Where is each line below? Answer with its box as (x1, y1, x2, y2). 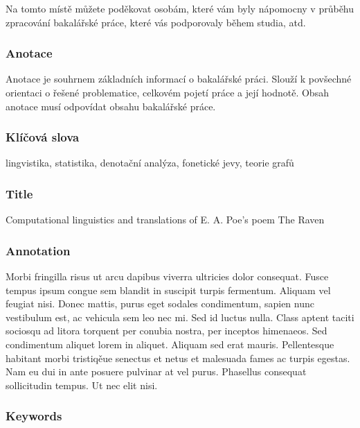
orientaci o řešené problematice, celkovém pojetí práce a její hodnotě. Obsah (6, 85, 329, 99)
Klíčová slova (6, 128, 80, 146)
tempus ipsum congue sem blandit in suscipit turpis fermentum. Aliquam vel (6, 282, 331, 297)
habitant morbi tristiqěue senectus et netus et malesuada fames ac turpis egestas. (6, 350, 350, 365)
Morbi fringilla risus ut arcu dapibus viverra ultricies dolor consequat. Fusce (6, 269, 329, 284)
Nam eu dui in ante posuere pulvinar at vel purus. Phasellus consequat (6, 364, 307, 379)
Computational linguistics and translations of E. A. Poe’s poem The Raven (6, 212, 325, 227)
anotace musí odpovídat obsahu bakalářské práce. (6, 99, 216, 113)
